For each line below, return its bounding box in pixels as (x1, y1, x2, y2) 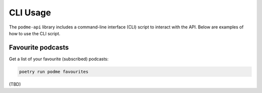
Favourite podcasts (9, 43, 69, 52)
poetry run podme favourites (19, 69, 89, 74)
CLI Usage (9, 7, 51, 18)
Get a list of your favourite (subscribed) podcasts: (9, 56, 109, 62)
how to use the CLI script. (9, 30, 61, 36)
